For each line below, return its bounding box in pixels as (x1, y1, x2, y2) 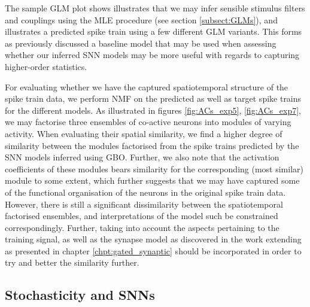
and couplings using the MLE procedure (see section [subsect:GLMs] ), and (5, 13, 278, 26)
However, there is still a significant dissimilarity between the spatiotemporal (5, 197, 283, 210)
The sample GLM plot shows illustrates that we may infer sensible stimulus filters (5, 2, 305, 14)
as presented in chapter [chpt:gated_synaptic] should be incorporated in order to (5, 244, 302, 257)
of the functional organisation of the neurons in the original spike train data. (5, 186, 286, 198)
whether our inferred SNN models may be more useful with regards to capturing (5, 48, 300, 61)
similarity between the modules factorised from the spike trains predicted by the (5, 139, 299, 151)
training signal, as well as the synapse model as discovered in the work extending (5, 233, 302, 245)
